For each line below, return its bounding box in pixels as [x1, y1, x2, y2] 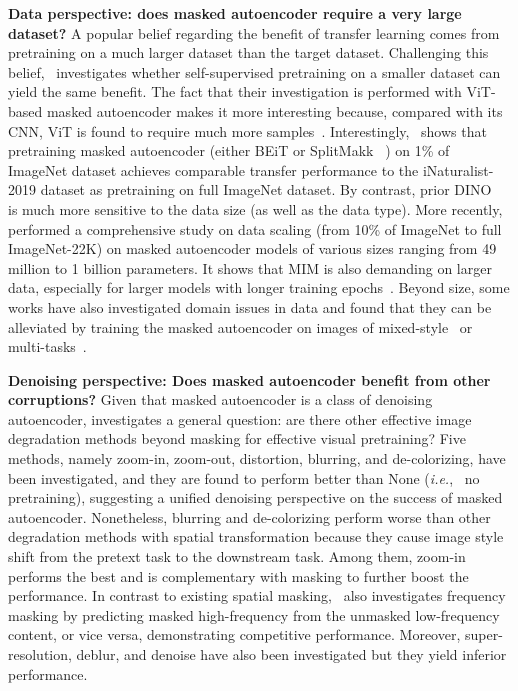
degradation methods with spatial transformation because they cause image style [8, 526, 504, 547]
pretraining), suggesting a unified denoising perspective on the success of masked [8, 487, 503, 508]
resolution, [8, 644, 72, 664]
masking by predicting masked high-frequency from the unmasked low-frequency [8, 604, 500, 625]
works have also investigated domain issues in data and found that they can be [8, 296, 492, 317]
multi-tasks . [8, 336, 87, 357]
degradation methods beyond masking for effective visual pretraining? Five [8, 428, 466, 449]
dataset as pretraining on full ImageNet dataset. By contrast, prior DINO [40, 179, 492, 200]
